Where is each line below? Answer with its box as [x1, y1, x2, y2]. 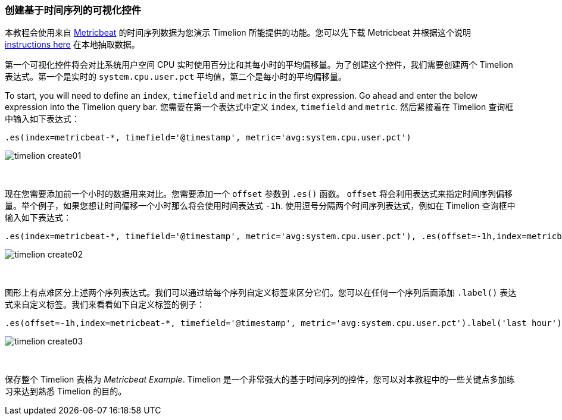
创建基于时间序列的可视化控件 [5, 4, 142, 16]
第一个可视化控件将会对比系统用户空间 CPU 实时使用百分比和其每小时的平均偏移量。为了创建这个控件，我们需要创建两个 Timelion [5, 59, 513, 70]
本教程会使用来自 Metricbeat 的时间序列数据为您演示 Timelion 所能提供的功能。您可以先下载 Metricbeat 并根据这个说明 [5, 27, 471, 38]
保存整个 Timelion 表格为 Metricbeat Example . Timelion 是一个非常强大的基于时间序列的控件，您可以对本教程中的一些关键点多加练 [5, 374, 515, 385]
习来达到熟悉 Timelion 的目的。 [5, 386, 127, 397]
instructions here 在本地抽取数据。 [5, 39, 140, 50]
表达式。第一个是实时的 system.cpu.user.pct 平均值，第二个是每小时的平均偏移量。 [5, 71, 347, 82]
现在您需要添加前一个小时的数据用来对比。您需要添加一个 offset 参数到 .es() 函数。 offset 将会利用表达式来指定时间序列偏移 [5, 189, 513, 199]
